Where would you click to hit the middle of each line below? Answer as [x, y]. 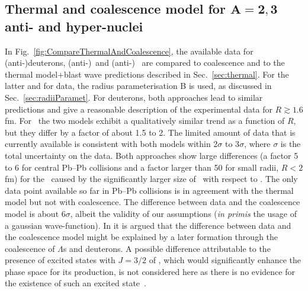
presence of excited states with [60, 260]
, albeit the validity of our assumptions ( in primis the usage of [184, 213]
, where [257, 144]
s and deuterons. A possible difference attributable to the [167, 248]
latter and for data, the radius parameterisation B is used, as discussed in [138, 86]
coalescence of [30, 248]
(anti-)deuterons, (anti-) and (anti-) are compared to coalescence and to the [145, 63]
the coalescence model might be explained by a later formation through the [142, 237]
